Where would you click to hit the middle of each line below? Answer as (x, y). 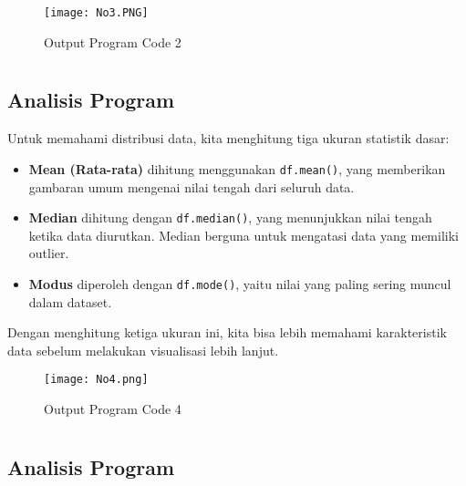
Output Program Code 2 (113, 41)
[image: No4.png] (96, 380)
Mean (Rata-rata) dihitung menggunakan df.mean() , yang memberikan (237, 168)
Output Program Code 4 (113, 409)
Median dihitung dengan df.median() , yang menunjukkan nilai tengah (230, 217)
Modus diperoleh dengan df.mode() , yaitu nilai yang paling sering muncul (240, 283)
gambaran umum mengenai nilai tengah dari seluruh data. (192, 186)
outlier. (49, 253)
